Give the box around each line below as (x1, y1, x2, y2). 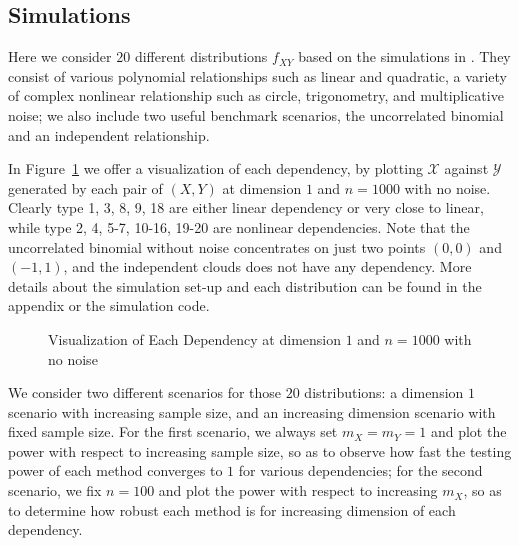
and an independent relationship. (8, 124, 210, 145)
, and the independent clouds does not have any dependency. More (63, 256, 472, 277)
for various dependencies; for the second (238, 460, 483, 481)
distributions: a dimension (304, 382, 464, 403)
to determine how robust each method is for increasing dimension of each (8, 499, 456, 520)
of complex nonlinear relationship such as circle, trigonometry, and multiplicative (8, 85, 504, 106)
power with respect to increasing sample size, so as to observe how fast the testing (8, 440, 512, 461)
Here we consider (8, 46, 112, 67)
